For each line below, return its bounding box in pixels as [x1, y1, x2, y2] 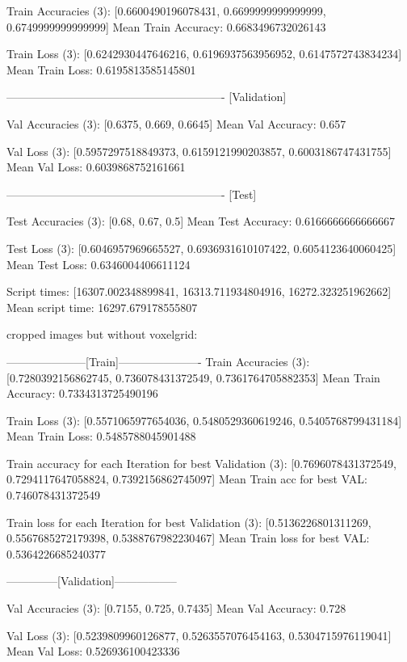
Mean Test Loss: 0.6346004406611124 [6, 255, 191, 272]
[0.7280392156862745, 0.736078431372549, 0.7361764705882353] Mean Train [6, 369, 380, 386]
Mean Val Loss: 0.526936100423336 [6, 643, 180, 660]
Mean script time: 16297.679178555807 [6, 298, 198, 315]
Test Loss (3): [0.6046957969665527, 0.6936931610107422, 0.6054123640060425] [6, 239, 397, 256]
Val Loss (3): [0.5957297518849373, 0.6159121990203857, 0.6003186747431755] [6, 142, 392, 159]
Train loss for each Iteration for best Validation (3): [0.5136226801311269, [6, 513, 371, 530]
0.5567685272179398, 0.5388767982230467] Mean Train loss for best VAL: [6, 529, 370, 546]
